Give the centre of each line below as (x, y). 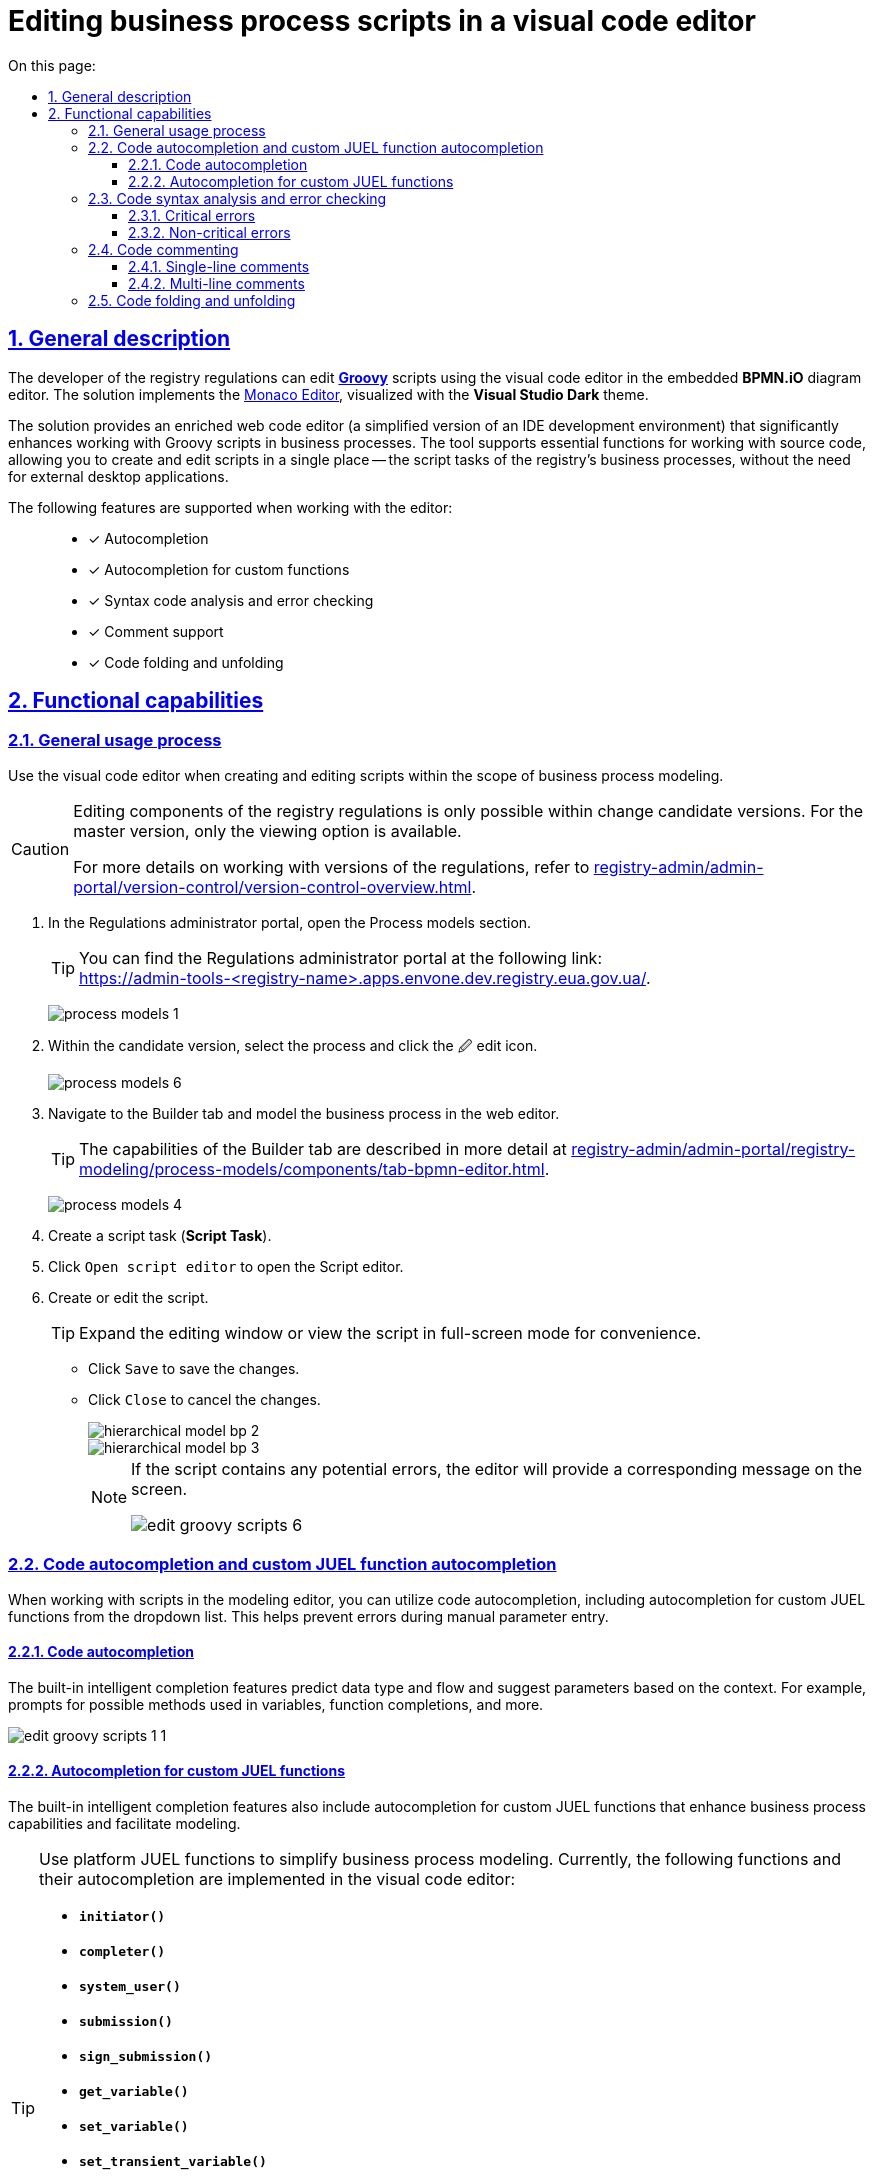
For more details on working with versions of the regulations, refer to (331, 866)
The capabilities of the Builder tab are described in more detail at (323, 1148)
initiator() (122, 1916)
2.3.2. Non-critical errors (209, 232)
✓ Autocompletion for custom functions (219, 569)
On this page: (52, 65)
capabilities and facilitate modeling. (124, 1823)
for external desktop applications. (118, 476)
